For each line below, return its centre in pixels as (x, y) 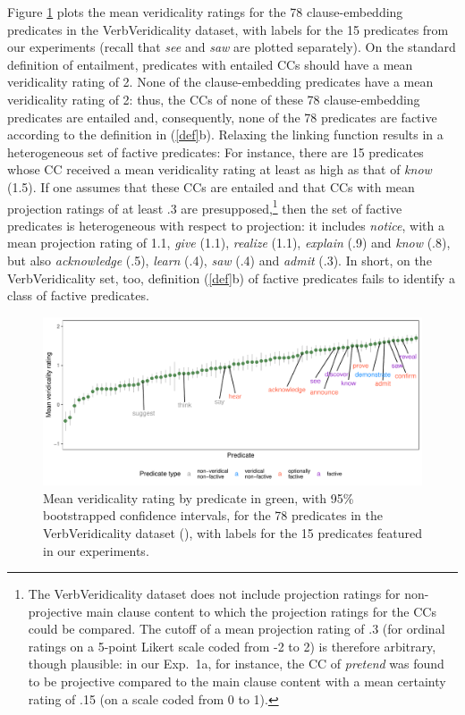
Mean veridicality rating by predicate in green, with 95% (199, 497)
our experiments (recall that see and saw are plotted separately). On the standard (232, 47)
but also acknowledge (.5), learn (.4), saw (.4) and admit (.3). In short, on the (220, 260)
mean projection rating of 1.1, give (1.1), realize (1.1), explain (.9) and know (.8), (229, 243)
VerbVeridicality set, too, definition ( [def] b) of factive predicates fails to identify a (231, 278)
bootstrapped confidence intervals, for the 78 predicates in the (213, 515)
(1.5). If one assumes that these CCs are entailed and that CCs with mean (211, 186)
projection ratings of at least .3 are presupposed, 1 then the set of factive (205, 206)
